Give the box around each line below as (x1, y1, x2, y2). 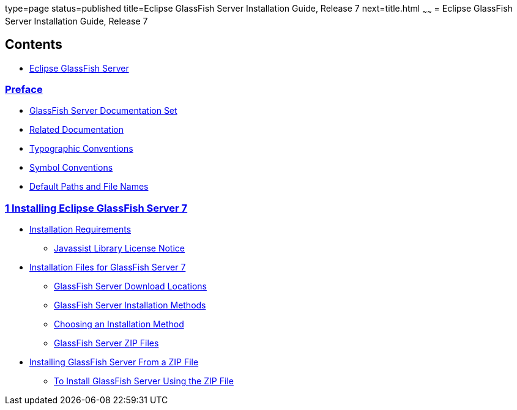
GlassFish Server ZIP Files (54, 338, 159, 349)
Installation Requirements (29, 224, 132, 235)
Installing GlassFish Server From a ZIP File (29, 357, 199, 368)
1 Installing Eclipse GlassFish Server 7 (5, 201, 188, 214)
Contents (5, 37, 62, 53)
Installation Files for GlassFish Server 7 (29, 262, 186, 273)
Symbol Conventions (29, 162, 113, 173)
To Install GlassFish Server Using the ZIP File (54, 376, 234, 387)
